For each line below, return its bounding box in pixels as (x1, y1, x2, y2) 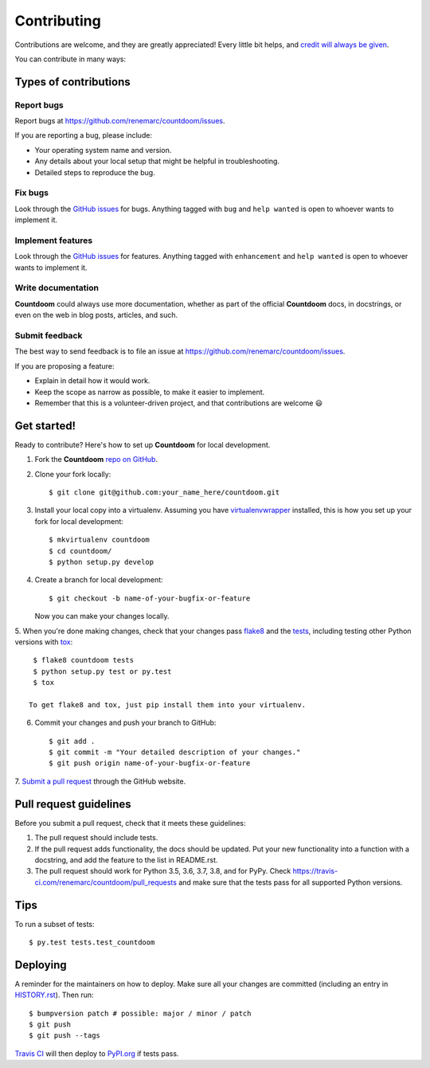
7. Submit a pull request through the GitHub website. (14, 777, 186, 786)
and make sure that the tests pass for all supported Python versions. (178, 877, 403, 887)
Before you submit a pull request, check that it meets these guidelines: (14, 818, 246, 827)
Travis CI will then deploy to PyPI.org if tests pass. (14, 1048, 179, 1058)
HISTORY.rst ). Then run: (14, 990, 95, 1000)
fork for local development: (34, 516, 123, 526)
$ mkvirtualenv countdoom (49, 535, 150, 545)
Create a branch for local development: (34, 575, 163, 585)
